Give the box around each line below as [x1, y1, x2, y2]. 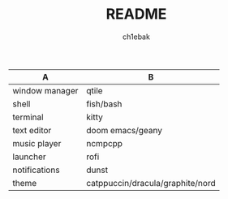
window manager [12, 84, 79, 96]
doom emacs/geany [86, 124, 162, 136]
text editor [12, 124, 52, 136]
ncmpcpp [86, 137, 123, 149]
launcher [12, 151, 46, 162]
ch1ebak [123, 32, 150, 41]
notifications [12, 164, 60, 175]
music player [12, 137, 62, 149]
